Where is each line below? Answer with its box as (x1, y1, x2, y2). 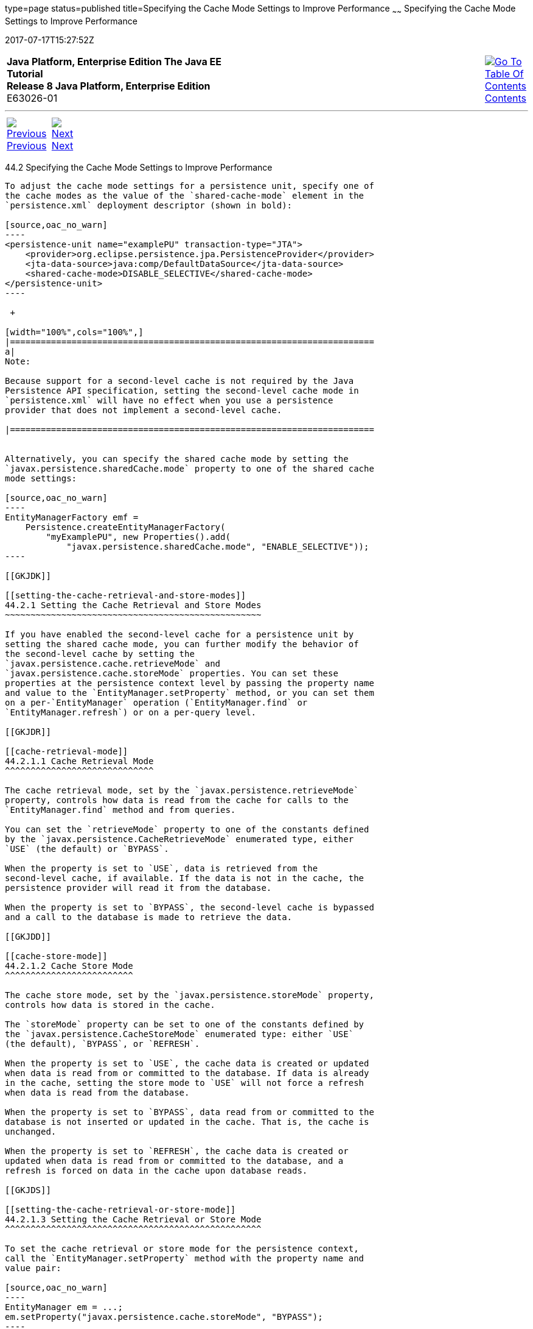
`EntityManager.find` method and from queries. (5, 804, 236, 815)
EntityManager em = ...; (5, 1302, 123, 1312)
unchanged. (5, 1126, 57, 1136)
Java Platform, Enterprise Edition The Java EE (7, 55, 221, 68)
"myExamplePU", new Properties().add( (46, 531, 231, 542)
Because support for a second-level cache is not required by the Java (5, 375, 354, 386)
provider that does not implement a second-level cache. (5, 405, 282, 415)
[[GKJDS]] (5, 1185, 51, 1195)
